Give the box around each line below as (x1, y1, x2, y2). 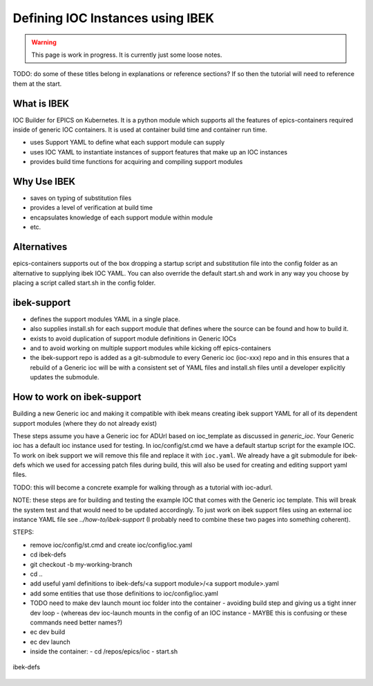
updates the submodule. (30, 373, 99, 381)
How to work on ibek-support (12, 391, 142, 403)
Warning (31, 38, 57, 46)
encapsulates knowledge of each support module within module (30, 213, 213, 222)
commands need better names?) (30, 618, 123, 626)
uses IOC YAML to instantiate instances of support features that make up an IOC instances (30, 147, 288, 156)
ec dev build (30, 628, 66, 636)
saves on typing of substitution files (30, 194, 132, 202)
